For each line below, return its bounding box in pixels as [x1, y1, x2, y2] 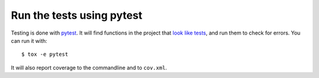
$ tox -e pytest [21, 51, 69, 58]
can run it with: [11, 37, 47, 44]
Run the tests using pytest [11, 9, 143, 22]
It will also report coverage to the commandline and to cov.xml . [11, 64, 167, 71]
